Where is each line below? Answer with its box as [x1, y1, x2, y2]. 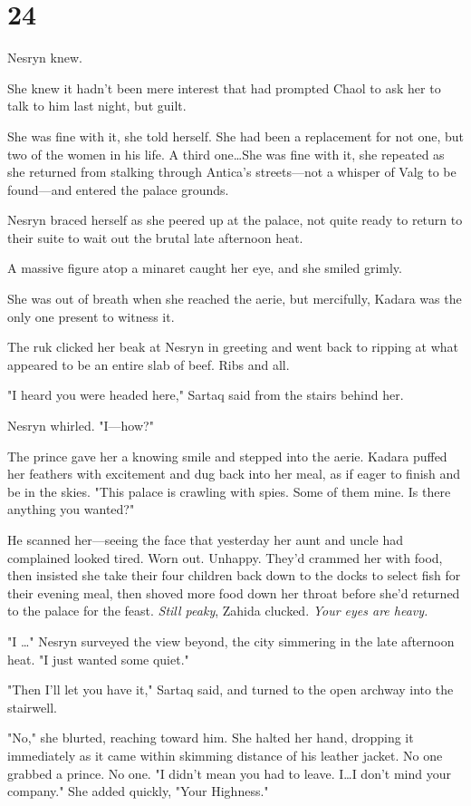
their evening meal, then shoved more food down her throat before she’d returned [7, 583, 460, 602]
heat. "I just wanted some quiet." [7, 649, 189, 668]
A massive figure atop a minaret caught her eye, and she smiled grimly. [7, 258, 402, 277]
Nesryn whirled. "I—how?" [7, 416, 154, 435]
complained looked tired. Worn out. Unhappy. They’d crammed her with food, [7, 548, 443, 567]
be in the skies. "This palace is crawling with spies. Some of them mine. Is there [7, 481, 451, 500]
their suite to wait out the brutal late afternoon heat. [7, 228, 303, 247]
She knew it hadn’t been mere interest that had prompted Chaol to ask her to [7, 78, 441, 97]
